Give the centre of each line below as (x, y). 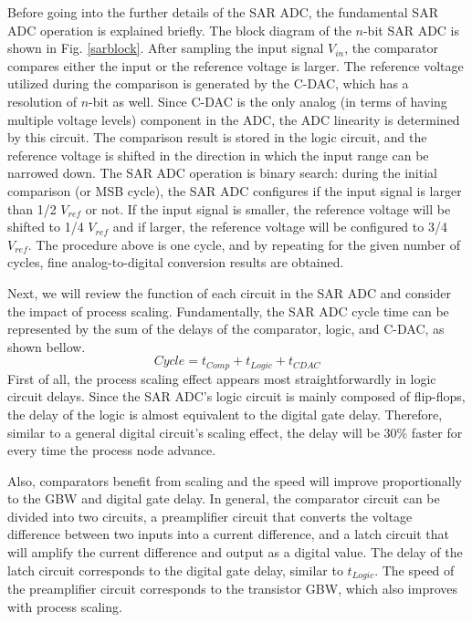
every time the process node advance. (112, 450)
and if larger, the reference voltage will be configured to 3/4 (280, 227)
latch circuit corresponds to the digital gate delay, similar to (175, 570)
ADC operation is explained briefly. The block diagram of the (179, 30)
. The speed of (414, 570)
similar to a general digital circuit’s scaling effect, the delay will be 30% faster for (235, 432)
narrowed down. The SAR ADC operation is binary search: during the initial (222, 173)
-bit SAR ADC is (411, 30)
